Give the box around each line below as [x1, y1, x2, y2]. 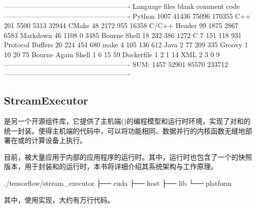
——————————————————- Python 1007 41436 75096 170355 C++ [4, 10, 251, 21]
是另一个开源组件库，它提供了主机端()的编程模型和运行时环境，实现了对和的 [4, 115, 251, 126]
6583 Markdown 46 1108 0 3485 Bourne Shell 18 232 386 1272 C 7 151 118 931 [4, 30, 242, 40]
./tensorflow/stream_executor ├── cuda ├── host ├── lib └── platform [4, 177, 232, 188]
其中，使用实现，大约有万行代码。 [4, 194, 114, 205]
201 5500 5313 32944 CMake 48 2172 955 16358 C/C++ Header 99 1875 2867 [4, 20, 238, 31]
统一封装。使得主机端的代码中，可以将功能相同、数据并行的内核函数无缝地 [4, 125, 245, 136]
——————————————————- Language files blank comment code [4, 1, 240, 11]
